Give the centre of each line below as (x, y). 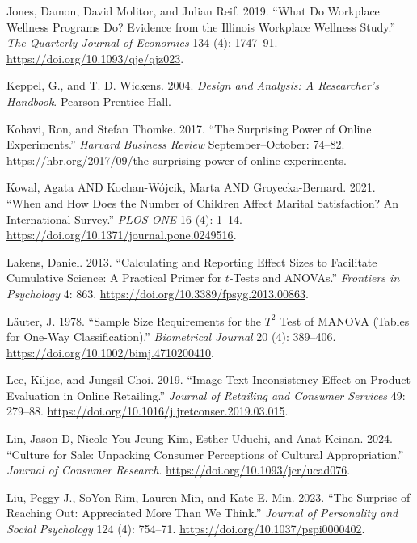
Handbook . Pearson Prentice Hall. (89, 101)
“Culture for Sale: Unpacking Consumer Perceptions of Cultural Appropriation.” (205, 454)
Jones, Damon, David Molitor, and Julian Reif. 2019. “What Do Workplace (193, 11)
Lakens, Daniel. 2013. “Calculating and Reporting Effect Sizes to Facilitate (192, 261)
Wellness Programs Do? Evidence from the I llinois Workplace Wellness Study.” (201, 26)
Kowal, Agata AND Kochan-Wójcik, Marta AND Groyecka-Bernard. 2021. (191, 187)
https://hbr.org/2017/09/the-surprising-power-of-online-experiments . (177, 160)
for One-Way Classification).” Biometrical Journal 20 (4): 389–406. (171, 337)
